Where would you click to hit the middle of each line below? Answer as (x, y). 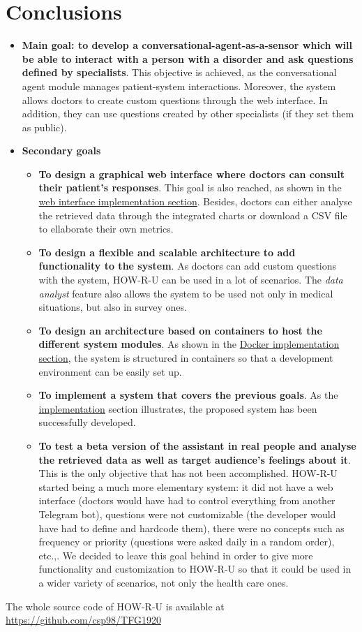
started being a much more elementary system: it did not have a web (186, 486)
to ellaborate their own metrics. (106, 229)
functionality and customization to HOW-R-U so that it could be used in (195, 569)
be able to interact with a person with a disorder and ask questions (188, 58)
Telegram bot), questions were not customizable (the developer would (187, 514)
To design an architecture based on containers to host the (180, 330)
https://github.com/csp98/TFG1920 (83, 620)
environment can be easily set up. (110, 371)
